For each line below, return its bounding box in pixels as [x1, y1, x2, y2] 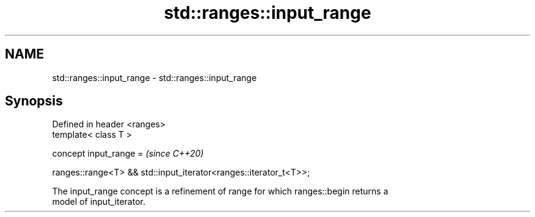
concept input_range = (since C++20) [52, 148, 204, 159]
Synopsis [5, 93, 63, 109]
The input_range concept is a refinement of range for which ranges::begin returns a [52, 186, 388, 197]
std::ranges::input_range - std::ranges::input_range [52, 72, 257, 83]
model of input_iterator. [52, 196, 145, 207]
